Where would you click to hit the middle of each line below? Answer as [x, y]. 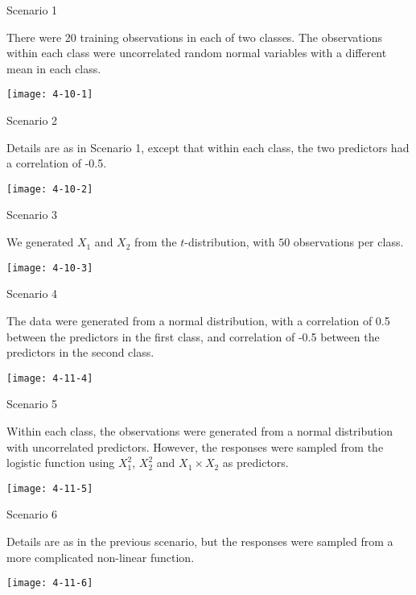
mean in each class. [54, 68]
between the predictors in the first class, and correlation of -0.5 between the [193, 336]
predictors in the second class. [80, 352]
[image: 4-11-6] [50, 583]
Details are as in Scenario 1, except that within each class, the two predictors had [208, 147]
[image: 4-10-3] [50, 268]
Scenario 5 [32, 404]
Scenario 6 [32, 514]
